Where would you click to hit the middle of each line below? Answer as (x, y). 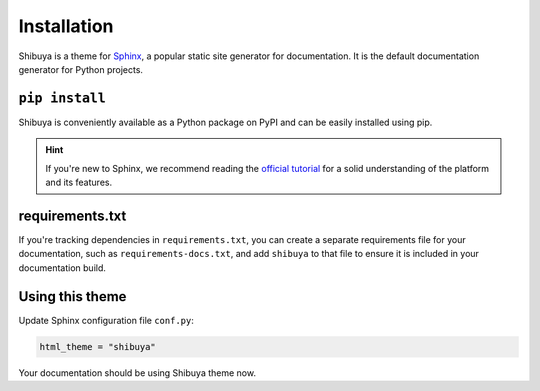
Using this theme (72, 296)
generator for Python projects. (81, 69)
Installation (66, 26)
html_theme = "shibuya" (98, 346)
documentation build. (62, 267)
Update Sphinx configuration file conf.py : (106, 320)
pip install (62, 98)
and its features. (79, 182)
